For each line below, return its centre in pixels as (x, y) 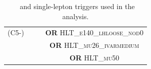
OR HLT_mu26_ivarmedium (94, 45)
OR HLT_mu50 (94, 58)
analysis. (75, 16)
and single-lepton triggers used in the (77, 6)
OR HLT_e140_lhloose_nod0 (94, 32)
